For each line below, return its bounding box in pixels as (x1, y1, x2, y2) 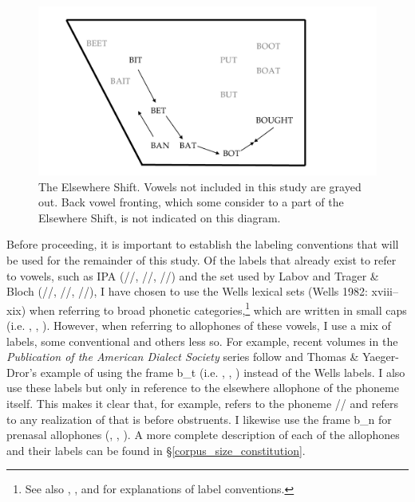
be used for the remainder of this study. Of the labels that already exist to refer (6, 251, 397, 268)
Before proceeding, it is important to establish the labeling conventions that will (6, 236, 399, 253)
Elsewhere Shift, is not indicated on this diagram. (38, 209, 281, 226)
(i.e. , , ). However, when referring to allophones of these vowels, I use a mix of (6, 317, 391, 333)
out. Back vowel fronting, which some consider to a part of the (38, 194, 344, 210)
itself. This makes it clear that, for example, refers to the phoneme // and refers (6, 394, 398, 411)
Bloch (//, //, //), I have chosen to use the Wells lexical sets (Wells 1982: (6, 283, 368, 300)
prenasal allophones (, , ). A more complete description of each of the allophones (6, 426, 400, 443)
